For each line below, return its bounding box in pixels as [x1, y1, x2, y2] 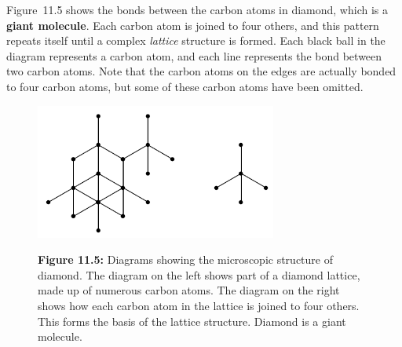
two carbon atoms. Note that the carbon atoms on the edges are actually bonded [6, 63, 397, 79]
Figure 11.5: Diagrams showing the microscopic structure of [38, 251, 333, 268]
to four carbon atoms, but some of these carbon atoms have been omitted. [6, 78, 364, 94]
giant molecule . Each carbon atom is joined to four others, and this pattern [6, 16, 379, 33]
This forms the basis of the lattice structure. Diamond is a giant [38, 312, 346, 329]
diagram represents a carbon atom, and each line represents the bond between [6, 47, 382, 64]
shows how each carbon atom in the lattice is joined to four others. [38, 297, 360, 313]
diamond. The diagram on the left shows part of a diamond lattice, [38, 266, 360, 283]
